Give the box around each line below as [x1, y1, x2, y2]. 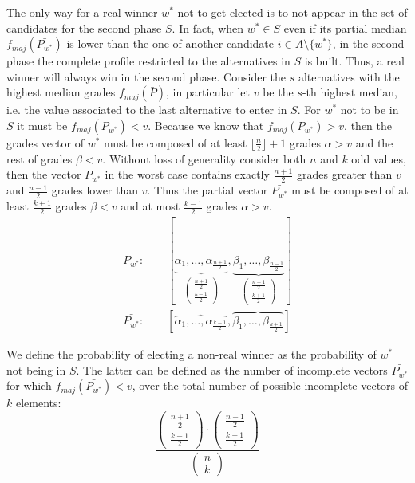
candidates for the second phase [6, 19, 162, 36]
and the [355, 134, 393, 151]
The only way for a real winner [6, 4, 158, 20]
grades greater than [297, 166, 393, 183]
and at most [121, 198, 180, 214]
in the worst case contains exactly [105, 166, 270, 183]
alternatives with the [298, 68, 400, 84]
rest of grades [6, 150, 73, 167]
